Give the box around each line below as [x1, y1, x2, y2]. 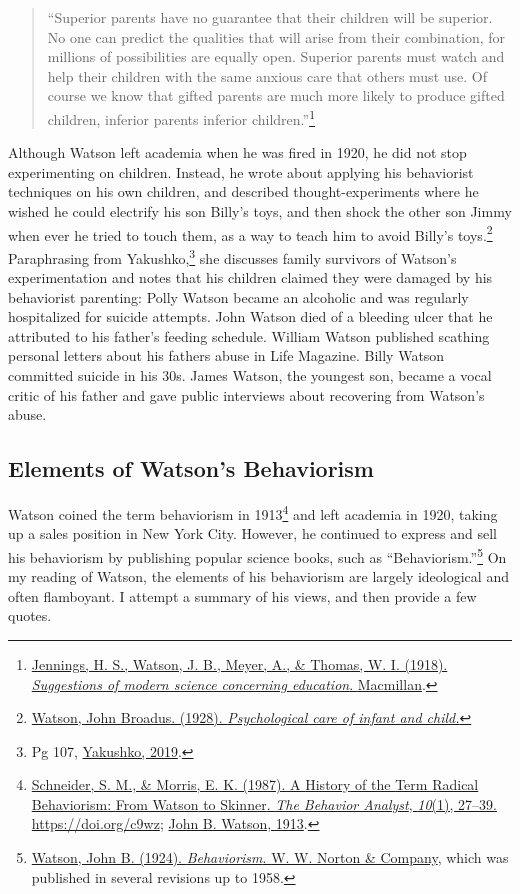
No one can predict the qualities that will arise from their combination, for [47, 26, 506, 47]
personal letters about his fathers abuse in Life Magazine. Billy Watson [8, 345, 445, 366]
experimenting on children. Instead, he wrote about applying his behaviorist [8, 161, 474, 182]
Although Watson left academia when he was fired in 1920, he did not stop [8, 142, 467, 163]
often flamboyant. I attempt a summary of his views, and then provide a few [8, 585, 477, 606]
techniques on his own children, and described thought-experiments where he [8, 181, 479, 202]
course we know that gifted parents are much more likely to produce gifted [47, 85, 505, 106]
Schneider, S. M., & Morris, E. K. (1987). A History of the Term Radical [31, 774, 479, 795]
